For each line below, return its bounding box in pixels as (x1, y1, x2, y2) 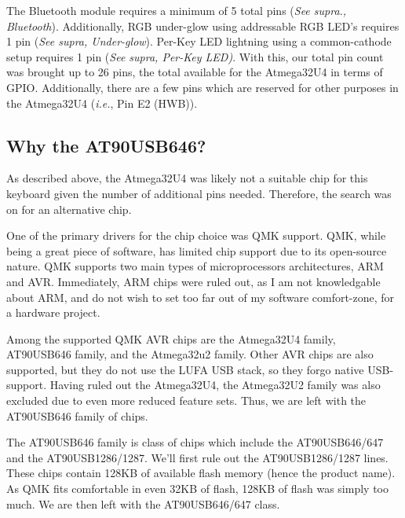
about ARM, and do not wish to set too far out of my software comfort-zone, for (6, 288, 395, 305)
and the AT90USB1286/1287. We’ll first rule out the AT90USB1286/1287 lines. (6, 449, 389, 465)
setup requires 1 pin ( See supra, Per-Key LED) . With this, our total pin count (6, 48, 384, 64)
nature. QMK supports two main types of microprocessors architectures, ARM (6, 258, 384, 274)
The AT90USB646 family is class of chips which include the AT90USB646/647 (6, 434, 384, 450)
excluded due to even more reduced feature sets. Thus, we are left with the (6, 392, 367, 409)
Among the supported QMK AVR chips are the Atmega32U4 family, (6, 330, 336, 347)
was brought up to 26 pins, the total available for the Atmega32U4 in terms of (6, 64, 383, 80)
